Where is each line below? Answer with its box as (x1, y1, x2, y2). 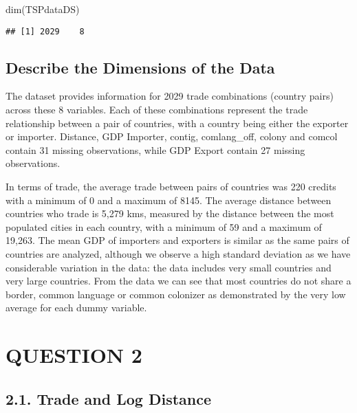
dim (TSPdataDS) (6, 2, 80, 16)
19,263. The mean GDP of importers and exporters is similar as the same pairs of (6, 233, 349, 247)
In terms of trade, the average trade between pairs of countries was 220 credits (6, 179, 336, 194)
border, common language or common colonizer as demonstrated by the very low (6, 287, 346, 301)
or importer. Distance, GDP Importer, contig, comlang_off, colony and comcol (6, 129, 338, 144)
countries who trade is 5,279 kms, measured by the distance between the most (6, 206, 334, 221)
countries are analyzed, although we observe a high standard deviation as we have (6, 246, 351, 260)
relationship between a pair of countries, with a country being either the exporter (6, 115, 349, 130)
